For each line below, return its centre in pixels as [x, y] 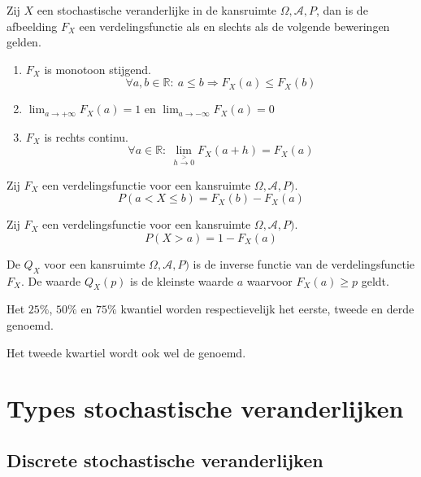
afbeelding [32, 26]
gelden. [24, 42]
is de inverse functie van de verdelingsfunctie [304, 263]
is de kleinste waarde [182, 280]
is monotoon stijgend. [98, 69]
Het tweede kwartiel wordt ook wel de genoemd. [126, 352]
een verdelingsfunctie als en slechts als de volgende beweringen [234, 26]
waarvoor [269, 280]
